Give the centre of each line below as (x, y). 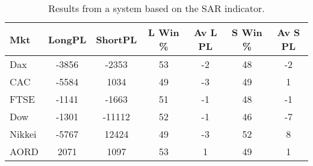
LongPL (67, 39)
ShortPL (116, 39)
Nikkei (23, 134)
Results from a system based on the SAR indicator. (156, 8)
